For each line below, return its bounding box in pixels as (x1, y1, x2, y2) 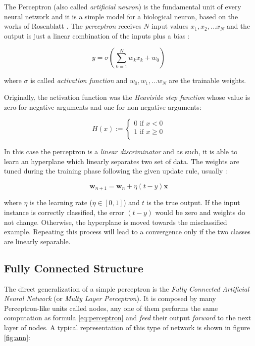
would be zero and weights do (155, 207, 245, 217)
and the (226, 21, 250, 31)
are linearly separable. (4, 236, 71, 246)
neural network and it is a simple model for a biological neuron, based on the (4, 11, 238, 21)
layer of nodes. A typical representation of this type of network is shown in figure (4, 322, 250, 332)
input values (151, 21, 189, 31)
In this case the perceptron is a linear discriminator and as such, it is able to (4, 146, 238, 157)
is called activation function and (30, 75, 128, 86)
